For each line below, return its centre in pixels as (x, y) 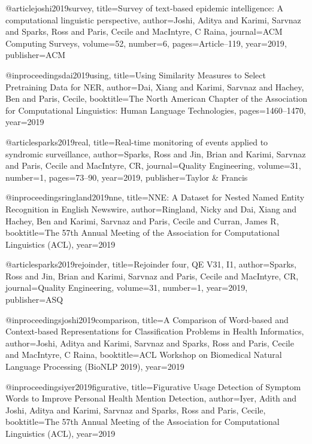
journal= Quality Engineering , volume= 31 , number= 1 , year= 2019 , (127, 288)
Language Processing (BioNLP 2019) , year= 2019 (95, 367)
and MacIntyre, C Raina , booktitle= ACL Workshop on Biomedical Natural (144, 355)
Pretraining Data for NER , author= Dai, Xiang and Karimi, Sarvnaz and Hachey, (155, 86)
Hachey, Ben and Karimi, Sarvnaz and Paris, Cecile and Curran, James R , (142, 221)
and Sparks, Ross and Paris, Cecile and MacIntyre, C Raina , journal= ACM (144, 31)
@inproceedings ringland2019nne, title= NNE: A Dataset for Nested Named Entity (155, 197)
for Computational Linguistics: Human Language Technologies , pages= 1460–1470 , (156, 110)
